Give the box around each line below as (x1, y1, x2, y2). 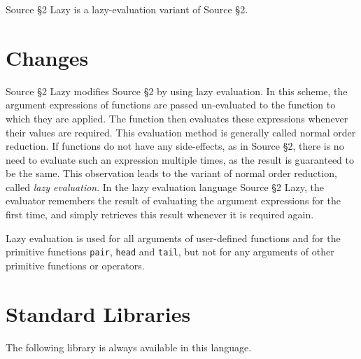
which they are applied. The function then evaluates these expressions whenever (6, 111, 348, 125)
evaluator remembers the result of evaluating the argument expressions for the (6, 193, 341, 208)
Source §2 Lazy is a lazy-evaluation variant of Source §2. (6, 2, 248, 16)
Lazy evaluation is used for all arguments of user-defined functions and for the (6, 230, 341, 245)
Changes (6, 43, 89, 71)
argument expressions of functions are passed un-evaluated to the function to (6, 97, 336, 112)
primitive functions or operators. (6, 258, 145, 272)
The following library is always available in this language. (6, 339, 252, 354)
